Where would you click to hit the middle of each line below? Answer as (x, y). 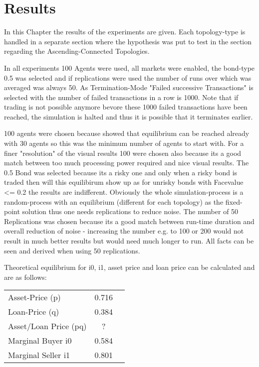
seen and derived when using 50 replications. (72, 250)
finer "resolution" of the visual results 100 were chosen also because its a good (123, 153)
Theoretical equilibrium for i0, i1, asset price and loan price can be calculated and (129, 267)
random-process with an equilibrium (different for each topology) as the (114, 201)
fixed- (234, 201)
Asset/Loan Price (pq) (47, 326)
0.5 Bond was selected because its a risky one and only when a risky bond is (121, 172)
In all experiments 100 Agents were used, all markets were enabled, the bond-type (129, 67)
